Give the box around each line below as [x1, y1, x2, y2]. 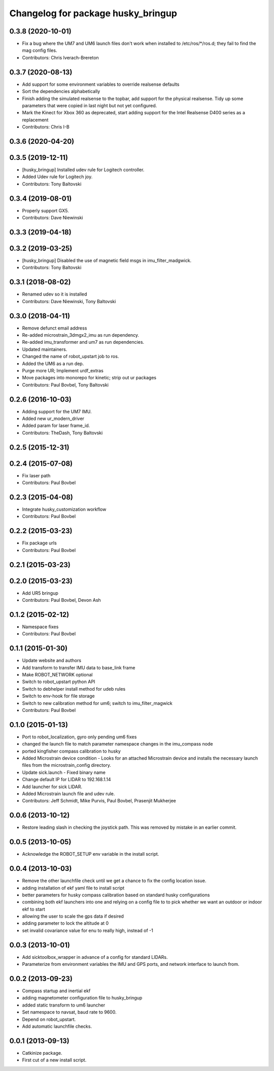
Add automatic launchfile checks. [22, 1023, 92, 1029]
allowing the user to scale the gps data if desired [22, 913, 124, 919]
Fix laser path [22, 472, 51, 478]
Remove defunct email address [22, 325, 87, 331]
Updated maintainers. [22, 346, 67, 352]
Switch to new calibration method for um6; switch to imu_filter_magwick [22, 700, 173, 706]
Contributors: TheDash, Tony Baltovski [22, 430, 103, 436]
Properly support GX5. [22, 207, 69, 213]
